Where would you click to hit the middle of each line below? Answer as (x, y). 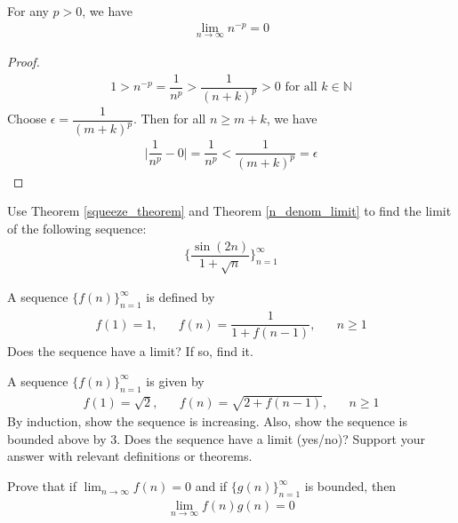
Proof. (24, 61)
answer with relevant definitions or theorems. (130, 456)
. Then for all (169, 119)
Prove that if (42, 486)
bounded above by (57, 438)
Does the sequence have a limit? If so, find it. (130, 351)
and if (211, 486)
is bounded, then (350, 486)
